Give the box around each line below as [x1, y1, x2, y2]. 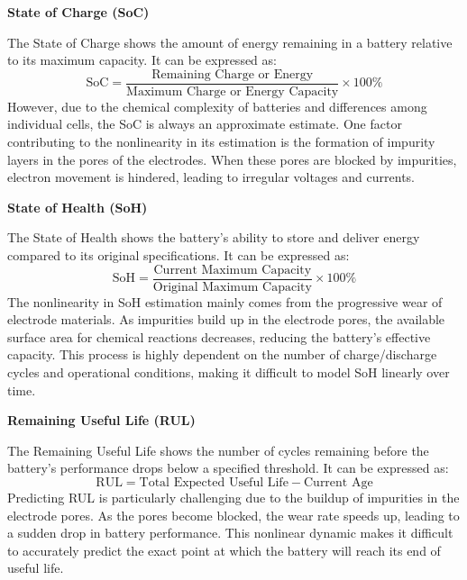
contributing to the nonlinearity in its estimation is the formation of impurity [7, 132, 435, 151]
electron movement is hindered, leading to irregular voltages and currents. [7, 168, 416, 186]
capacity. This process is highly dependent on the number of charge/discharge [7, 345, 437, 364]
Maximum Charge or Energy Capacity [126, 85, 339, 98]
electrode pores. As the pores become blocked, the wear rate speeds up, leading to [7, 505, 460, 524]
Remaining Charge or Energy [151, 68, 314, 81]
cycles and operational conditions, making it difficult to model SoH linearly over [7, 363, 450, 382]
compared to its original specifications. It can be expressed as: [7, 246, 350, 264]
